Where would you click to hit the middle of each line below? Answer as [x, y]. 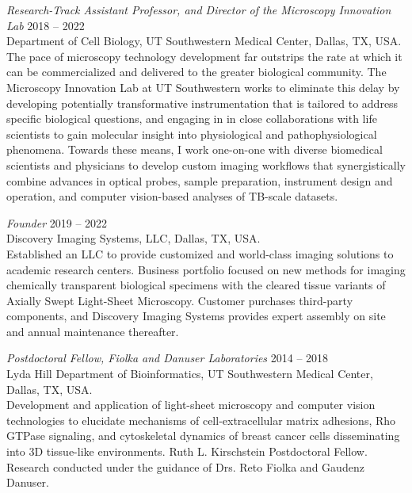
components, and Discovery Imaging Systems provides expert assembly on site [196, 316]
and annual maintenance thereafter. [93, 331]
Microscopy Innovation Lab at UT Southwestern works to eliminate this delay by [203, 87]
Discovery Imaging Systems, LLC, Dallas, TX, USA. [134, 238]
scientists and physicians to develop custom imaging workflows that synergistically [206, 164]
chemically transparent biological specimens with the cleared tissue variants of [196, 285]
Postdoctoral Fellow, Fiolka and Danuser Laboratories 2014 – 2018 [168, 358]
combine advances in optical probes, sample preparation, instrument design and [200, 180]
